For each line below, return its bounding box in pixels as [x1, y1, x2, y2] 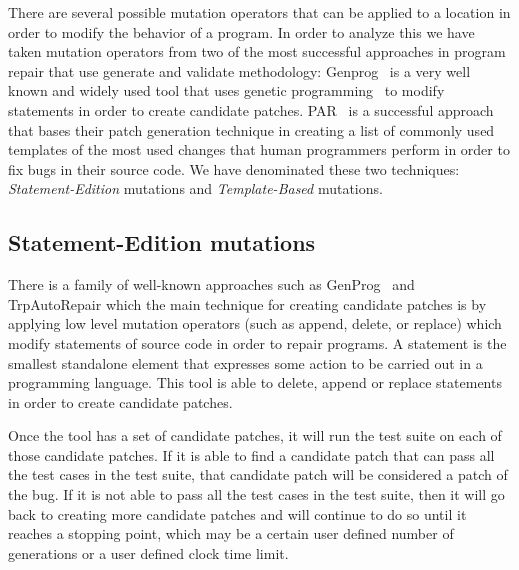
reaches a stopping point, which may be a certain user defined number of [8, 523, 454, 544]
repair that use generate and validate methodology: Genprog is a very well [8, 60, 471, 81]
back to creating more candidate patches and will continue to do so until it [8, 503, 467, 524]
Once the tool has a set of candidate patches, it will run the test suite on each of [8, 425, 502, 446]
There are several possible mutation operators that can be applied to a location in [8, 2, 511, 22]
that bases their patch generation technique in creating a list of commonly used [8, 119, 495, 140]
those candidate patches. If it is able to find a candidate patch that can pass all [8, 444, 495, 465]
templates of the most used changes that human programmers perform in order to [8, 139, 510, 160]
